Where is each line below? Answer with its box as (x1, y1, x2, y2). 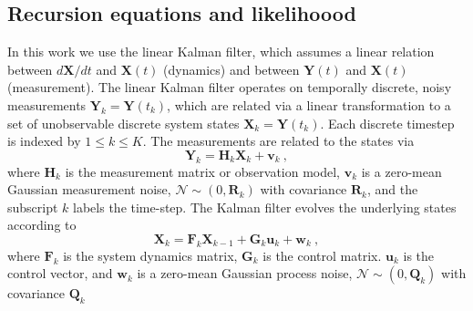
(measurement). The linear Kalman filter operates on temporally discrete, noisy (7, 78, 452, 97)
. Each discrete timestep (320, 113, 455, 132)
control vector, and (7, 264, 113, 283)
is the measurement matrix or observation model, (65, 161, 341, 181)
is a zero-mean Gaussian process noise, (137, 264, 353, 283)
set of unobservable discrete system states (7, 113, 240, 132)
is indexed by (7, 131, 81, 150)
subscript (7, 197, 58, 216)
